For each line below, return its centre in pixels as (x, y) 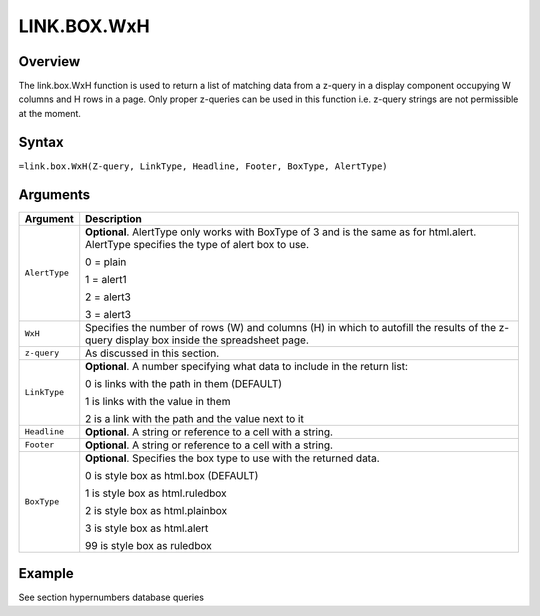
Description (113, 218)
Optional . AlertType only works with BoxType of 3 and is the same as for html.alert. (281, 232)
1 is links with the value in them (158, 401)
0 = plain (106, 262)
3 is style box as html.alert (147, 528)
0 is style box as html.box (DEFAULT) (172, 475)
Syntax (41, 141)
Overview (49, 61)
